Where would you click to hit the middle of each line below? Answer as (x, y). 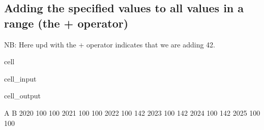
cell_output (22, 96)
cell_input (20, 78)
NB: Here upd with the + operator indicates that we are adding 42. (110, 44)
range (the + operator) (66, 23)
